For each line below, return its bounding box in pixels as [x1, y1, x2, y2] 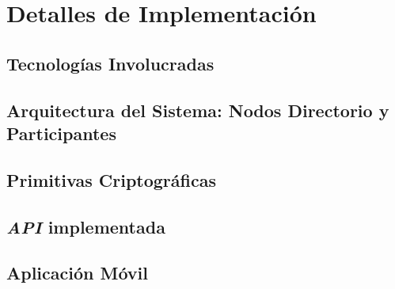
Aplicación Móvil [6, 260, 148, 285]
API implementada [6, 214, 165, 238]
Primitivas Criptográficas [6, 167, 216, 192]
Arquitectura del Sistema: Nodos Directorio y [6, 97, 389, 122]
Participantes [6, 120, 116, 145]
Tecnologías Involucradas [6, 51, 215, 75]
